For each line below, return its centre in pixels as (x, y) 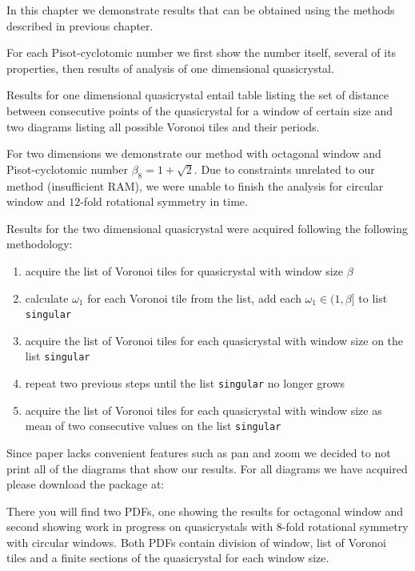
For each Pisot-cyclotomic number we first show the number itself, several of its (202, 52)
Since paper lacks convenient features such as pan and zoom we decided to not (199, 452)
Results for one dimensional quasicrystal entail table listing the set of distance (198, 95)
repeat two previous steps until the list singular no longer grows (185, 383)
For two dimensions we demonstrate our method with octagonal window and (194, 153)
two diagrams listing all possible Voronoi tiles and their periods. (163, 126)
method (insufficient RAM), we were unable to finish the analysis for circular (195, 185)
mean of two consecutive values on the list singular (153, 426)
